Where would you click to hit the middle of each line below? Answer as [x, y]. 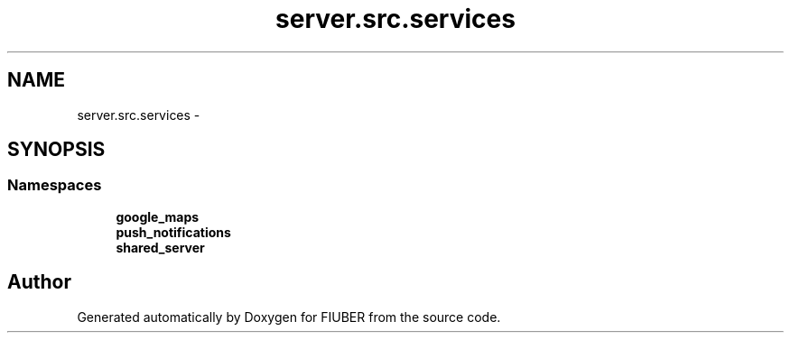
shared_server [160, 247]
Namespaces [55, 185]
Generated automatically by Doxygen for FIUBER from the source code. [289, 317]
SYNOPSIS [56, 150]
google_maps [158, 216]
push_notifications [173, 232]
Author [39, 282]
